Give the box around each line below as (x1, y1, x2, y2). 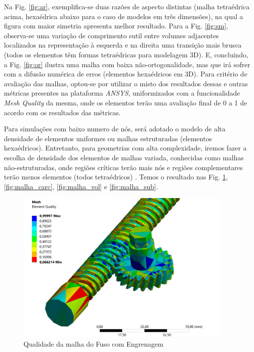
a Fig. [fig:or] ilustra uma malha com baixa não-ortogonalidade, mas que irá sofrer (4, 59, 251, 69)
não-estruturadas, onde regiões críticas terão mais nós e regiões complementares (4, 162, 243, 172)
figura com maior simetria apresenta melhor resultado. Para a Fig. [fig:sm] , (4, 21, 228, 31)
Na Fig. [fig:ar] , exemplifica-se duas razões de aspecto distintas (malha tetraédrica (4, 1, 250, 11)
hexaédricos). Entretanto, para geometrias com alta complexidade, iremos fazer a (4, 143, 247, 153)
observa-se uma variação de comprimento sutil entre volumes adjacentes (4, 30, 219, 40)
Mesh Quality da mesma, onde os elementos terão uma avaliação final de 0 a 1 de (4, 97, 247, 107)
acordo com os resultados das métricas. (4, 107, 121, 117)
